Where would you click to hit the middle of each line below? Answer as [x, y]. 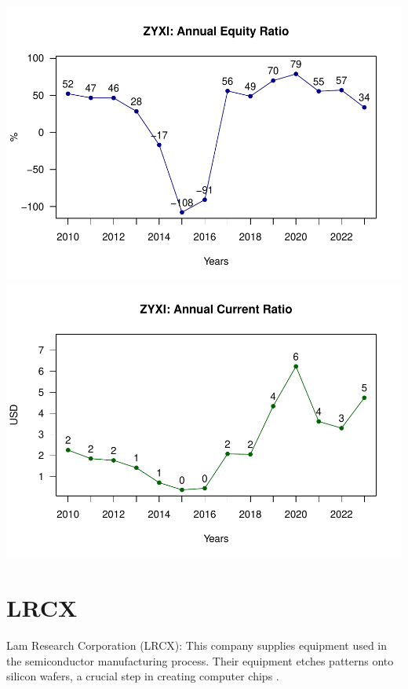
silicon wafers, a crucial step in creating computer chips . [143, 676]
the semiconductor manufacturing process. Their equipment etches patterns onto [200, 660]
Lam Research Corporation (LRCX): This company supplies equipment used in [197, 645]
